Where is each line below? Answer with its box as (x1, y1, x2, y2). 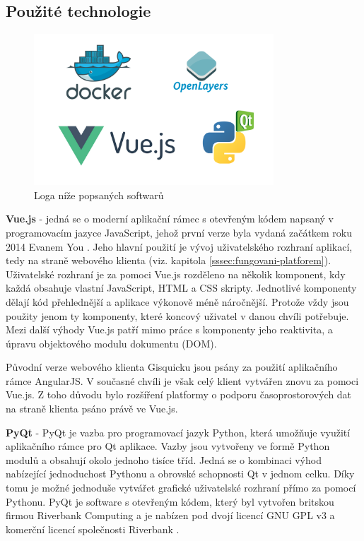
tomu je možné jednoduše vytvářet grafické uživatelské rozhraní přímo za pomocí (6, 480, 356, 495)
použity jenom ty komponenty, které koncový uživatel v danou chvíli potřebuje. (6, 308, 349, 323)
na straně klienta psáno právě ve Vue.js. (6, 401, 178, 416)
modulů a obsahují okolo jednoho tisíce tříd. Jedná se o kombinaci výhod (6, 452, 322, 467)
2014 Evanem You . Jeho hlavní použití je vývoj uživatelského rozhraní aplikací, (6, 239, 353, 254)
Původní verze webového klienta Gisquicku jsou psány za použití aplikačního (6, 359, 338, 374)
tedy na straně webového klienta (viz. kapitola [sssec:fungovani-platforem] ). (6, 253, 331, 268)
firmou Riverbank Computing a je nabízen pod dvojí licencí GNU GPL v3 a (6, 508, 335, 523)
